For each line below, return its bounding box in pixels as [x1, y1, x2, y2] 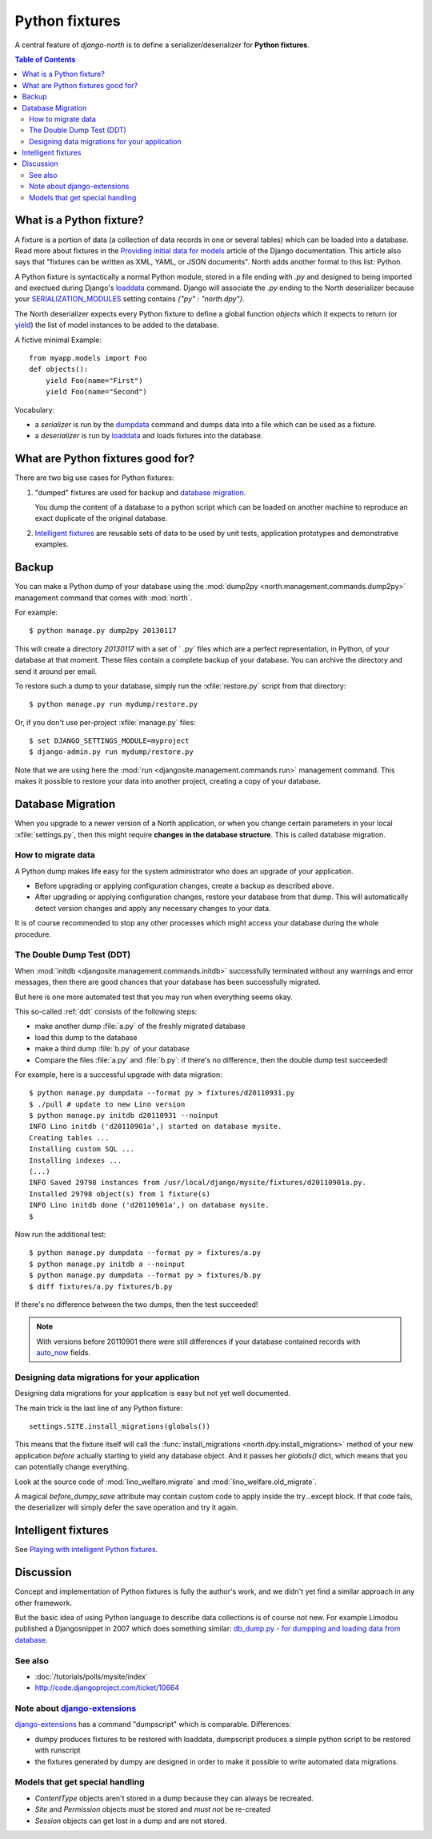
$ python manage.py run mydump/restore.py [29, 700, 198, 709]
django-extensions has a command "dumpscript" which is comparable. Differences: [14, 1720, 292, 1729]
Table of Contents [14, 54, 76, 64]
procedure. [14, 930, 52, 939]
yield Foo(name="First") [45, 376, 143, 385]
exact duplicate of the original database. [34, 514, 168, 523]
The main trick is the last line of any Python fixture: [14, 1403, 183, 1413]
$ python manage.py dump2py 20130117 [29, 626, 178, 635]
